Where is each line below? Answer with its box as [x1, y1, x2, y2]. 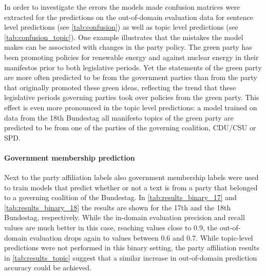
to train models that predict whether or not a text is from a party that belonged [4, 182, 258, 192]
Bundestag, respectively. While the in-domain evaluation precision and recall [4, 212, 245, 223]
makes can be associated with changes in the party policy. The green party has [4, 42, 252, 52]
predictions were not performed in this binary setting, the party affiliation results [4, 242, 259, 253]
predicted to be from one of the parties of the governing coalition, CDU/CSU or [4, 122, 256, 133]
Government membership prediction [4, 152, 135, 163]
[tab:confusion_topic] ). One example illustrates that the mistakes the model [4, 31, 243, 42]
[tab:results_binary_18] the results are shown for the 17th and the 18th [4, 202, 231, 212]
